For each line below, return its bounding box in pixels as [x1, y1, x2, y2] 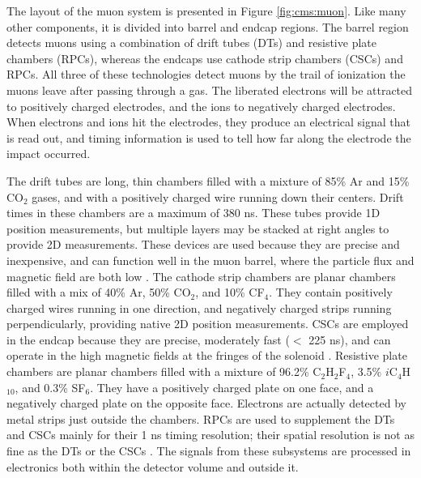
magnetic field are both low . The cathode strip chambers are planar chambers [6, 267, 396, 284]
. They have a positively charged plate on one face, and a [90, 378, 374, 395]
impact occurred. [6, 145, 91, 162]
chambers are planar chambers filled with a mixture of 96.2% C [6, 363, 321, 380]
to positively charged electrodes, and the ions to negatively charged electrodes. [6, 97, 396, 114]
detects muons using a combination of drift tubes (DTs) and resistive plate [6, 34, 376, 51]
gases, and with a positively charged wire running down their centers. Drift [32, 188, 404, 205]
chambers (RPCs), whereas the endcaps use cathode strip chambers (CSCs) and [6, 49, 403, 66]
